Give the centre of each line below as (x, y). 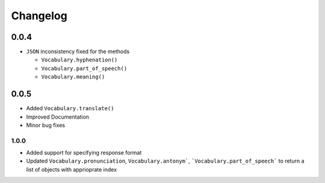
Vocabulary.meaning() (73, 77)
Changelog (39, 16)
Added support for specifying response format (84, 153)
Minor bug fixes (46, 125)
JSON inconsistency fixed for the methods (78, 52)
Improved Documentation (58, 117)
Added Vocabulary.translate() (70, 108)
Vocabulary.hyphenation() (79, 60)
